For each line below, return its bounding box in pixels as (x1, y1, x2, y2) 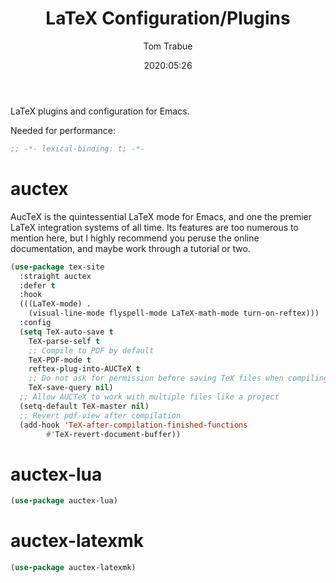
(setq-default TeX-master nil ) (19, 401, 150, 411)
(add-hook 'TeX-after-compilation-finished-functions (19, 420, 248, 430)
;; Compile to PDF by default (28, 345, 155, 356)
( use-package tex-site (10, 262, 105, 272)
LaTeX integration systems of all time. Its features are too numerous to (10, 221, 299, 233)
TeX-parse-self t (28, 336, 101, 346)
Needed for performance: (10, 124, 116, 136)
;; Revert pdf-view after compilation (19, 410, 182, 421)
